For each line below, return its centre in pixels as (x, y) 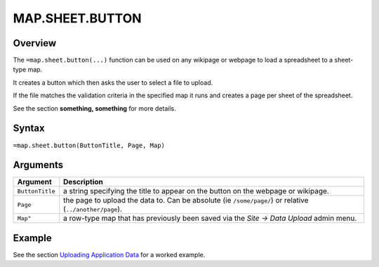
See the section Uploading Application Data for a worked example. (109, 254)
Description (83, 182)
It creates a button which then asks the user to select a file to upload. (113, 82)
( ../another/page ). (93, 209)
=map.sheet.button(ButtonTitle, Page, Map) (89, 145)
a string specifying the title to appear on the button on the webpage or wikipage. (196, 191)
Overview (35, 43)
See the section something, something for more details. (95, 108)
